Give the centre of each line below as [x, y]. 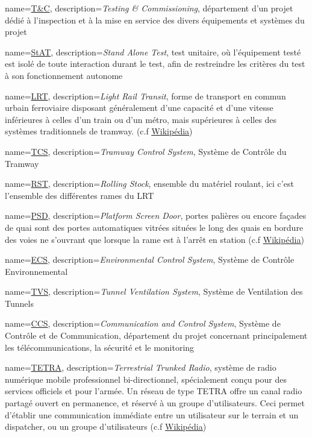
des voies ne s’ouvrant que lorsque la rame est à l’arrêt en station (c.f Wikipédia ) [154, 239]
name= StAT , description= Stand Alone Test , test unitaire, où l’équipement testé [153, 52]
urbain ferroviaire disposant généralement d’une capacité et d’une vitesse [139, 108]
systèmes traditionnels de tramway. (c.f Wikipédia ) [99, 131]
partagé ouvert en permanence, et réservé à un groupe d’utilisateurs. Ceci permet [155, 403]
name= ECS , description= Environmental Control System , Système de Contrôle [150, 259]
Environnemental [36, 271]
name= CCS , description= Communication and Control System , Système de [143, 323]
